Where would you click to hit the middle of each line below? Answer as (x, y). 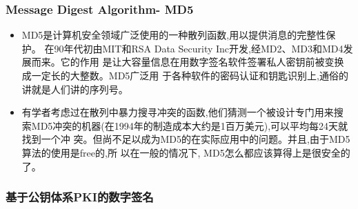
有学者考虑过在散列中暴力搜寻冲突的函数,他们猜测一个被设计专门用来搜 (182, 112)
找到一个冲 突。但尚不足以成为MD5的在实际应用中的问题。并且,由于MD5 (186, 139)
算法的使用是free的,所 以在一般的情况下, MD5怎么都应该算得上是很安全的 (186, 152)
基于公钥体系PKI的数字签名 (80, 197)
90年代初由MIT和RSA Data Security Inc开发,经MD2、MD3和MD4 (199, 48)
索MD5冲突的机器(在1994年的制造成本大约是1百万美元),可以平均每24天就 (185, 125)
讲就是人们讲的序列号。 (75, 89)
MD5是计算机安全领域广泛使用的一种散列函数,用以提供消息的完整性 (174, 35)
